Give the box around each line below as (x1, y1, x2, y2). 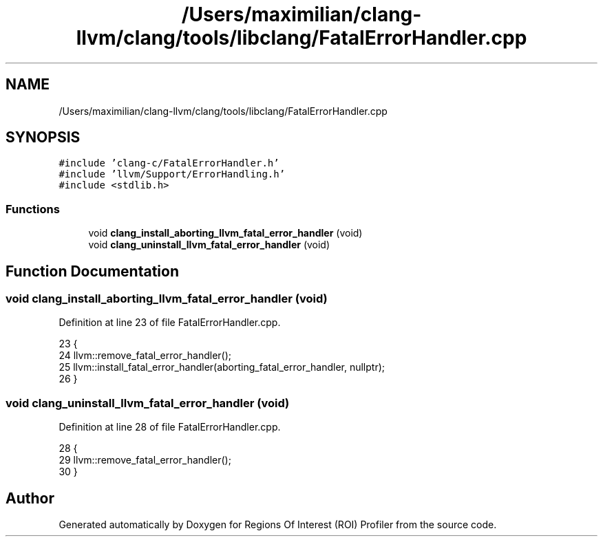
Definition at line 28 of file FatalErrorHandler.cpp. (59, 421, 281, 433)
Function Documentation (6, 262, 179, 280)
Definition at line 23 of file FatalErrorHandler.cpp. (59, 316, 281, 329)
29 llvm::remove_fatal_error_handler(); (59, 454, 231, 466)
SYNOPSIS (6, 129, 81, 147)
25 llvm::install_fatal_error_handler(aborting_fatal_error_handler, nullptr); (59, 361, 385, 373)
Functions (6, 202, 60, 216)
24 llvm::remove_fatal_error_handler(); (59, 349, 232, 362)
